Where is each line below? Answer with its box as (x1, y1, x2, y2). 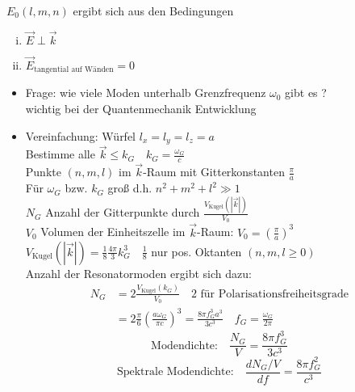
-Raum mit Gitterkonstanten (143, 163, 285, 180)
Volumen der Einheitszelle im (40, 223, 186, 240)
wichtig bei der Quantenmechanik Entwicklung (25, 100, 257, 117)
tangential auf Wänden (34, 65, 114, 74)
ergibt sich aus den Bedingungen (73, 2, 234, 19)
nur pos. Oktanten (151, 242, 242, 259)
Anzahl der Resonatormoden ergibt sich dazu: (25, 264, 252, 281)
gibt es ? (285, 84, 327, 101)
